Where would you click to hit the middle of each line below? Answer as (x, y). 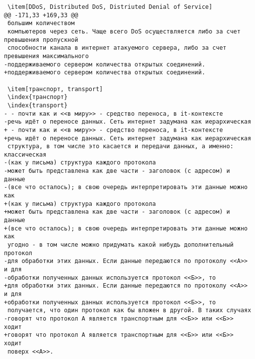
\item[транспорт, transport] (55, 89)
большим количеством (41, 23)
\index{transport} (37, 105)
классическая (25, 154)
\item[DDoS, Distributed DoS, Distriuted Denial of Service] (110, 7)
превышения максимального (46, 56)
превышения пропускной (41, 40)
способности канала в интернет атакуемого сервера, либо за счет (117, 48)
